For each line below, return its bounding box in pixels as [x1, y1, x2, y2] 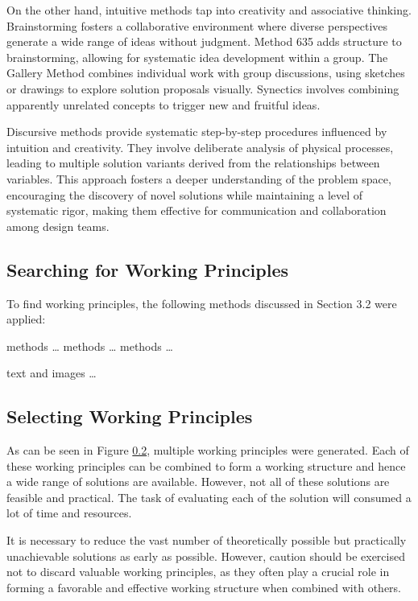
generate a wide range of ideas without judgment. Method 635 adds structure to [6, 33, 402, 50]
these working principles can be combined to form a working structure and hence [6, 457, 406, 474]
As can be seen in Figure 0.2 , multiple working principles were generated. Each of [6, 442, 409, 459]
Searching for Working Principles [6, 257, 289, 282]
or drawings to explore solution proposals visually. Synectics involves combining [6, 80, 399, 97]
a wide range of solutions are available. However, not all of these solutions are [6, 473, 390, 490]
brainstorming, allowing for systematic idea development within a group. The [6, 48, 388, 65]
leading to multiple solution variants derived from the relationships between [6, 154, 380, 171]
